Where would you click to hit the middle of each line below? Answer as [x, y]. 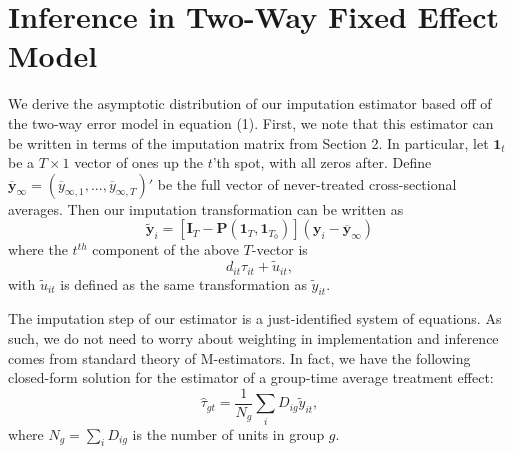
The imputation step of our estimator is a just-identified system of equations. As [255, 318]
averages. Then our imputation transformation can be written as [206, 208]
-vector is [279, 249]
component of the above [165, 249]
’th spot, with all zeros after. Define [322, 162]
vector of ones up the [138, 162]
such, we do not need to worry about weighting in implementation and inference [253, 337]
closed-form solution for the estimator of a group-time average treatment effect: [251, 377]
